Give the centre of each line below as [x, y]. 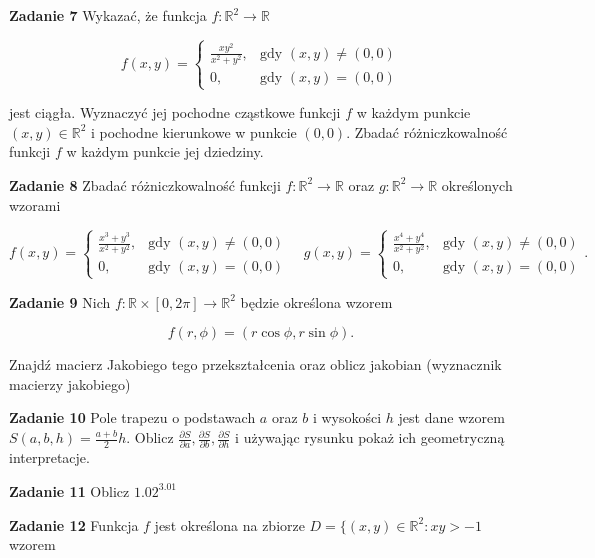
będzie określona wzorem [316, 301]
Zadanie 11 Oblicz [69, 490]
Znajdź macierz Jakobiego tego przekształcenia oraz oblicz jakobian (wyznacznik [255, 364]
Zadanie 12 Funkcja [74, 524]
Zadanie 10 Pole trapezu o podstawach [132, 417]
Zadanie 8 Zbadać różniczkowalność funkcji [145, 184]
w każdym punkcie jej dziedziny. [165, 151]
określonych [477, 184]
